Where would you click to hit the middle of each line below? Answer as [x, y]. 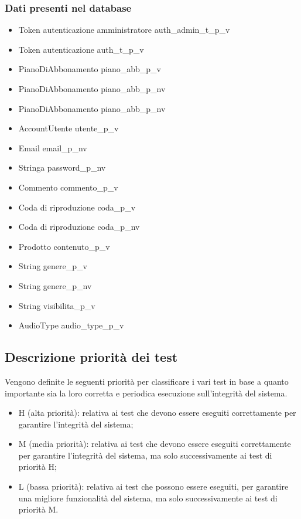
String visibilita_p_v [57, 305]
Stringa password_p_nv [62, 167]
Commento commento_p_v [68, 187]
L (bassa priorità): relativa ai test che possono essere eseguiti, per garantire [153, 486]
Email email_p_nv [53, 147]
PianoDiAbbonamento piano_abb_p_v [90, 69]
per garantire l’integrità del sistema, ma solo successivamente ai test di [145, 455]
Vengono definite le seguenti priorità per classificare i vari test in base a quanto [147, 381]
